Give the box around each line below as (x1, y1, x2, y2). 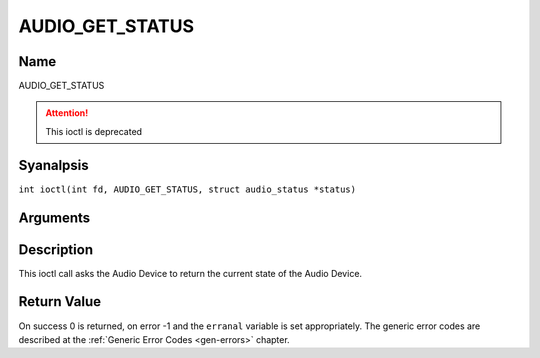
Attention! (45, 107, 89, 119)
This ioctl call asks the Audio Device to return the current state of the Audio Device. (18, 267, 363, 279)
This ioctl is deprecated (45, 125, 143, 137)
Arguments (18, 209, 91, 226)
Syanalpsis (18, 156, 89, 174)
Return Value (18, 293, 102, 310)
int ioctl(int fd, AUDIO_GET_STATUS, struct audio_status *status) (18, 183, 357, 195)
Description (18, 241, 94, 258)
